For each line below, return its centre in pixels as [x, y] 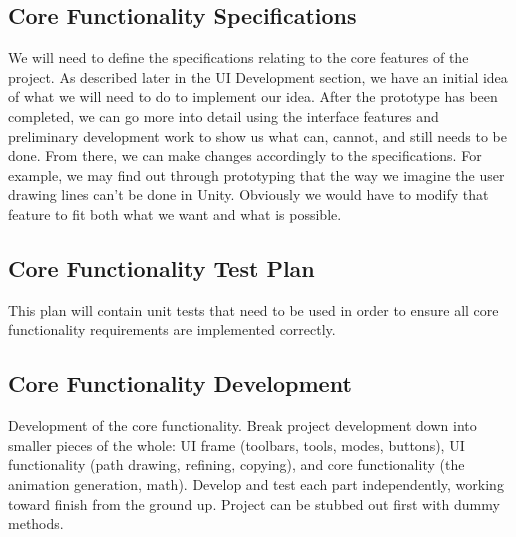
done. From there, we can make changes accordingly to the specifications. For [245, 155]
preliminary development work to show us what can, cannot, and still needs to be [257, 135]
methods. [36, 523]
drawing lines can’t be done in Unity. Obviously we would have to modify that [248, 194]
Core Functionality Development [180, 383]
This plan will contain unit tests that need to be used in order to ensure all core [253, 309]
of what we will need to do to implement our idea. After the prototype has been [253, 96]
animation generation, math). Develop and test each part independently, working [256, 483]
